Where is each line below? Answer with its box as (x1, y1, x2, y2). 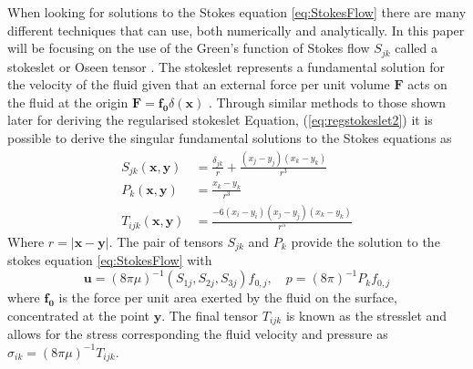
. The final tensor (161, 305, 259, 324)
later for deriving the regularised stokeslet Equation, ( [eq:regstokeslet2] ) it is (7, 110, 433, 129)
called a (395, 38, 438, 57)
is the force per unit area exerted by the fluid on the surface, (58, 288, 397, 307)
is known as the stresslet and (285, 305, 447, 324)
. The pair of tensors (108, 231, 223, 251)
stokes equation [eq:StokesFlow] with (7, 251, 212, 270)
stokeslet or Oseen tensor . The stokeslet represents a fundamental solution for (7, 56, 445, 76)
